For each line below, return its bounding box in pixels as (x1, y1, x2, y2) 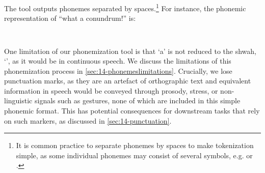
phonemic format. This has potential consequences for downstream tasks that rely (4, 105, 260, 116)
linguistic (4, 95, 33, 106)
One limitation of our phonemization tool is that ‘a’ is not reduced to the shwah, (4, 45, 256, 56)
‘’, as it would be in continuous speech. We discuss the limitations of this (4, 55, 231, 66)
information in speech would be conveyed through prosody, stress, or (4, 85, 218, 96)
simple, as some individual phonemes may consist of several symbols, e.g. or (16, 150, 253, 160)
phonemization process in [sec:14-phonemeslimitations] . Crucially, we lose (4, 65, 232, 76)
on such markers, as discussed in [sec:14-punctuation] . (4, 115, 172, 126)
